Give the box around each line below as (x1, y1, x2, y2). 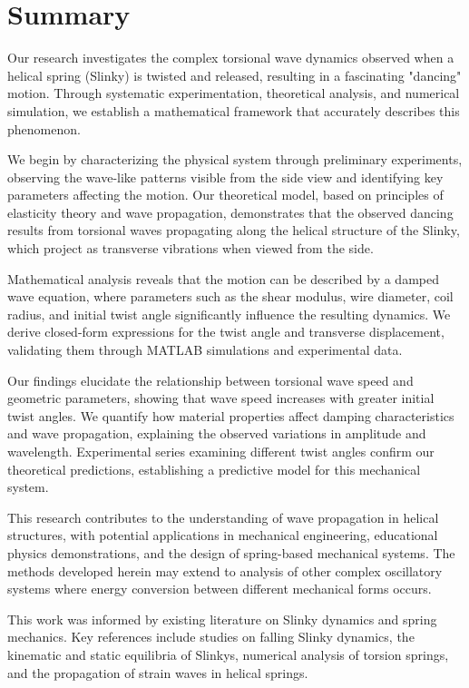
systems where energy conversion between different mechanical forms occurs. (7, 579, 432, 598)
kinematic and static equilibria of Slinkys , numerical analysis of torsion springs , (7, 644, 449, 663)
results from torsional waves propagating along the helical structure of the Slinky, (7, 221, 460, 240)
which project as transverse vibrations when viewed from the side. (7, 239, 374, 258)
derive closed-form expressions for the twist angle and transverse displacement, (7, 322, 445, 341)
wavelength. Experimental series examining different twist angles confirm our (7, 442, 435, 460)
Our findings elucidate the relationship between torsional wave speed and (7, 370, 414, 389)
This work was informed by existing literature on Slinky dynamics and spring (7, 609, 437, 628)
